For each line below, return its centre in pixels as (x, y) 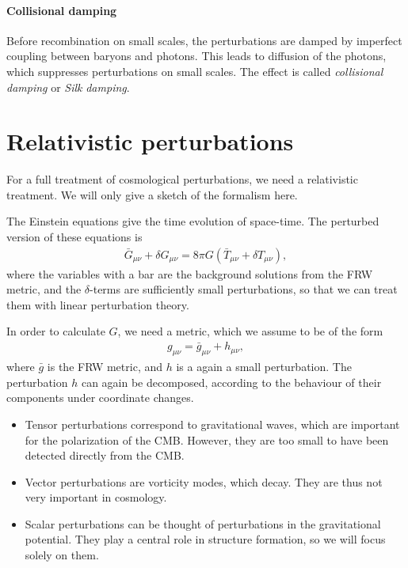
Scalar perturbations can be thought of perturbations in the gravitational (203, 523)
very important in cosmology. (96, 497)
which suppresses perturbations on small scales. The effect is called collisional (195, 71)
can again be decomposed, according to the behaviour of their (231, 382)
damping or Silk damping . (68, 87)
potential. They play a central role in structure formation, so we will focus (205, 539)
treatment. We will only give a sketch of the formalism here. (152, 194)
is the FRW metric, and (105, 367)
